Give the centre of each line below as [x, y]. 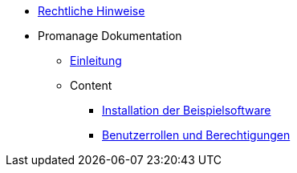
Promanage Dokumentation [110, 36]
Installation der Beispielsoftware [187, 110]
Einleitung [96, 60]
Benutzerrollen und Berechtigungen [196, 135]
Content [91, 85]
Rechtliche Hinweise [92, 11]
